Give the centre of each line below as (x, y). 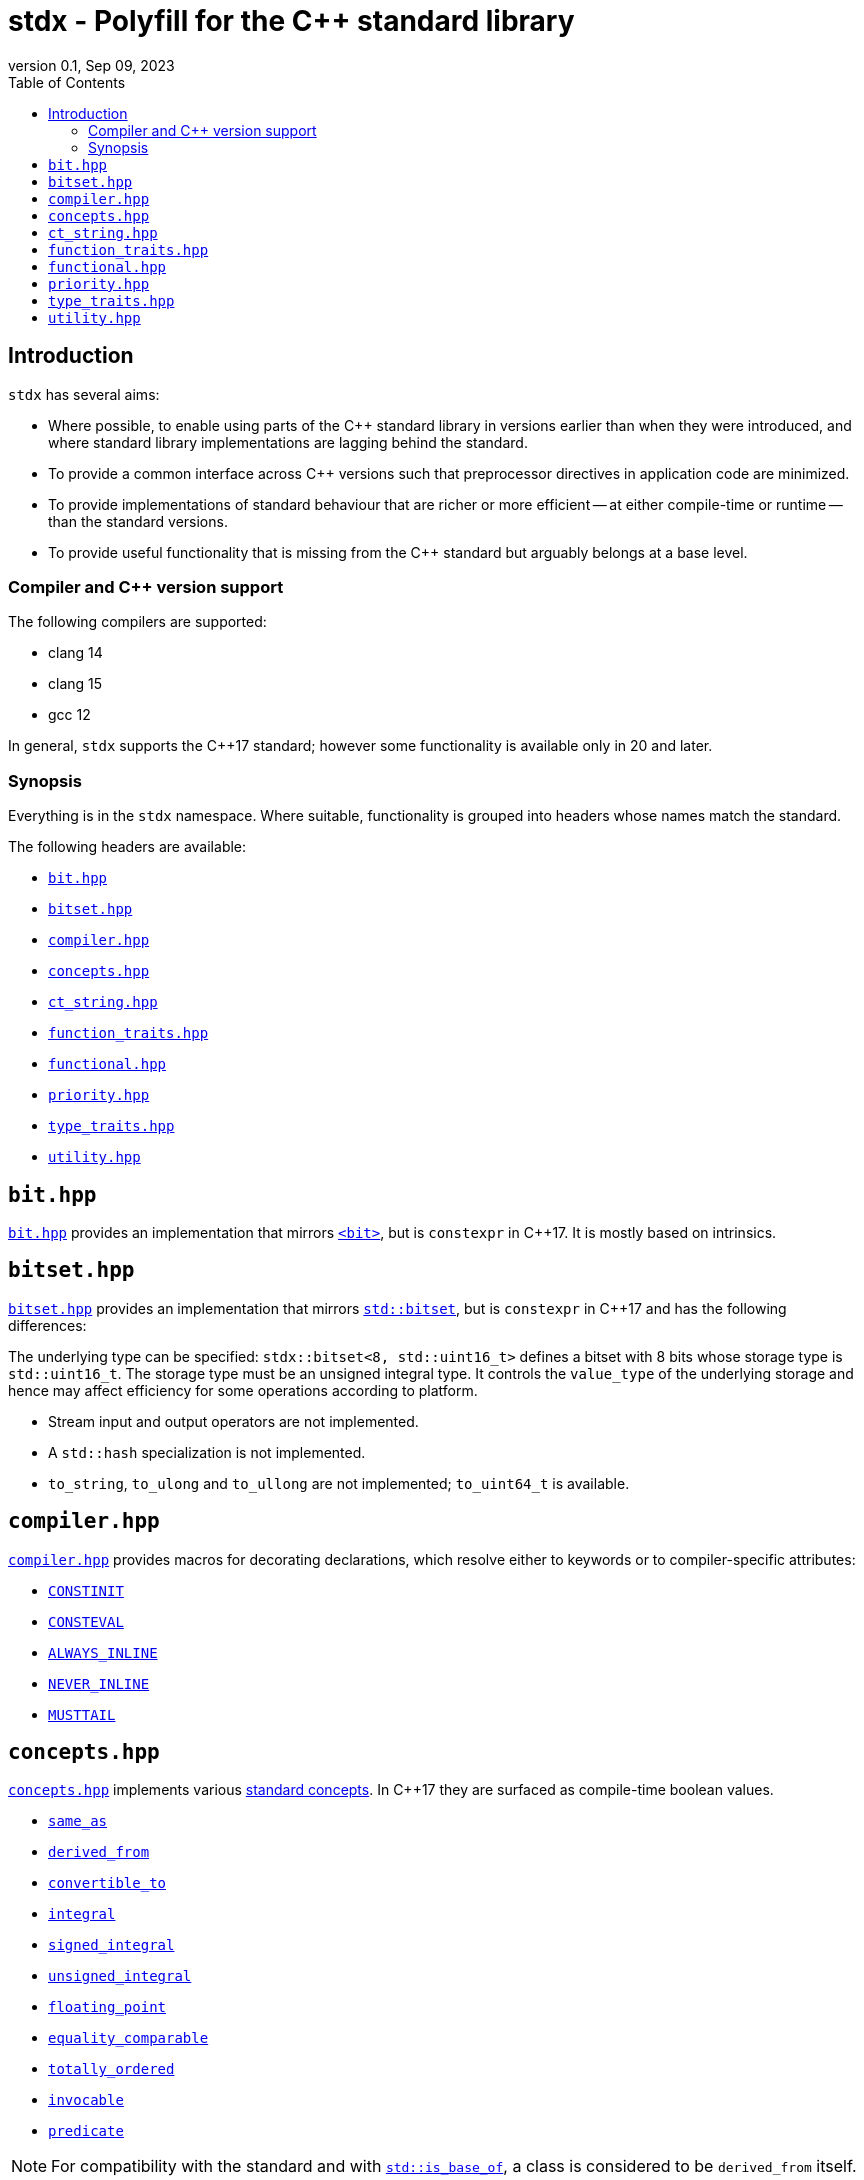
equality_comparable (128, 2038)
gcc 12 (69, 715)
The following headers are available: (127, 847)
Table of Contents (67, 82)
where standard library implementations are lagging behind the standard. (288, 442)
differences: (47, 1325)
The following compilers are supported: (137, 622)
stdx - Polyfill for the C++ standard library (291, 21)
